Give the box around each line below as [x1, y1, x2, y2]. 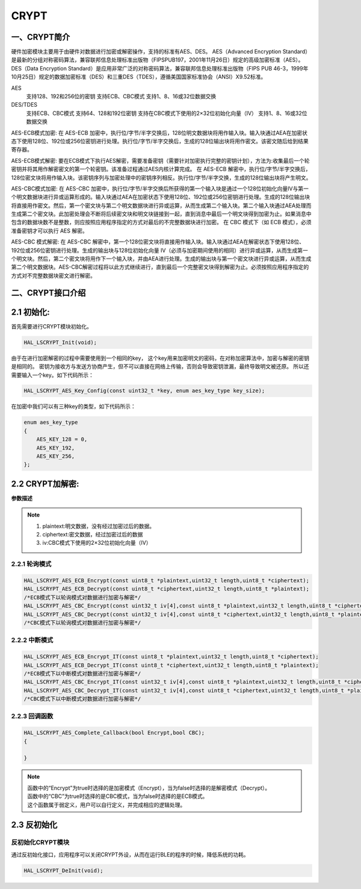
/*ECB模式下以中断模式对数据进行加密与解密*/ [23, 670, 141, 677]
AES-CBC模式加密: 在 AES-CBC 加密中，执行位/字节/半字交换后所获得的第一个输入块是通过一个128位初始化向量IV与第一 [11, 184, 309, 192]
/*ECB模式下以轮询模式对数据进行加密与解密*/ [23, 594, 141, 601]
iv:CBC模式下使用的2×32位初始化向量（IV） [42, 539, 152, 547]
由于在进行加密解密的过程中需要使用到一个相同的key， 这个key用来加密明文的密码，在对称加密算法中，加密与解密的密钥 [11, 354, 310, 362]
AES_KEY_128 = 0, [36, 436, 88, 443]
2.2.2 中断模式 [11, 636, 54, 644]
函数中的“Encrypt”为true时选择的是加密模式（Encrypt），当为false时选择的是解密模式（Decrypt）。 [27, 784, 271, 791]
